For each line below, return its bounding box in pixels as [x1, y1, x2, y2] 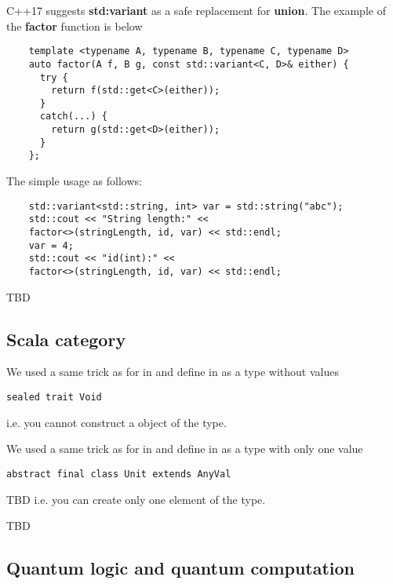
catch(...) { [39, 111, 107, 122]
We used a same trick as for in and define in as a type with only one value [6, 440, 363, 457]
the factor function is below [6, 17, 143, 34]
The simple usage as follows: [6, 173, 142, 189]
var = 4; [28, 239, 74, 251]
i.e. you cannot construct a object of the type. [6, 414, 227, 430]
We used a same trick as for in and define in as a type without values [6, 363, 339, 380]
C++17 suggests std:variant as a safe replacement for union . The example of [6, 2, 386, 18]
